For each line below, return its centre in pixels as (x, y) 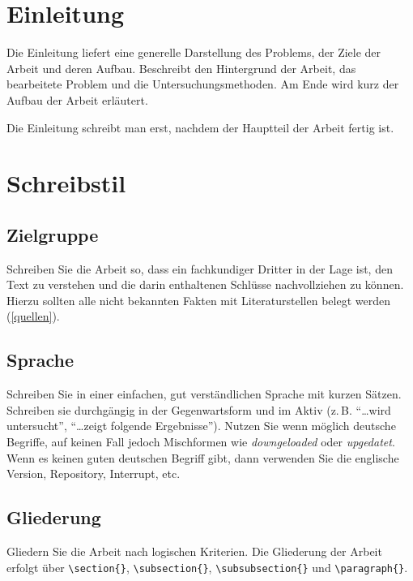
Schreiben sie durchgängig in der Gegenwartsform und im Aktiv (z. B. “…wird (199, 409)
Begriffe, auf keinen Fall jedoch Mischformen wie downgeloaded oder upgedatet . (201, 442)
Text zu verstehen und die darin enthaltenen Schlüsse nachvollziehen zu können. (205, 284)
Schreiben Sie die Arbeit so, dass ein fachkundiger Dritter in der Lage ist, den (200, 268)
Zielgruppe (53, 234)
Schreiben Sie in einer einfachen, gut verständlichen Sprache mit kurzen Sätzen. (204, 394)
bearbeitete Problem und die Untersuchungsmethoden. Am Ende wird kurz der (203, 84)
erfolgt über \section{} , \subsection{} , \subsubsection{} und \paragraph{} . (207, 567)
